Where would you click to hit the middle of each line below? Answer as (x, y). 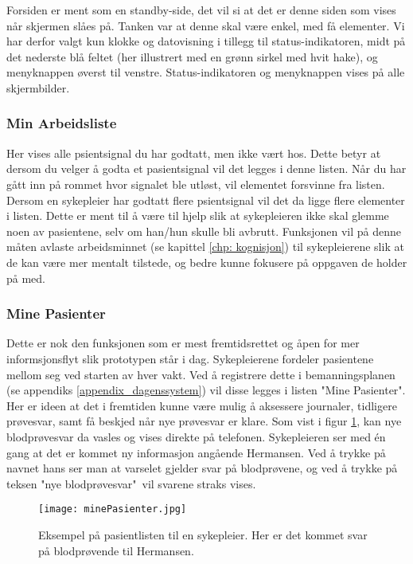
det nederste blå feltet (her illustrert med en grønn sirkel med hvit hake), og (192, 56)
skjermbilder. (38, 87)
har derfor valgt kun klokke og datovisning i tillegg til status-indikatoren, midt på (206, 41)
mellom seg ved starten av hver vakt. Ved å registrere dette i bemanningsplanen (201, 374)
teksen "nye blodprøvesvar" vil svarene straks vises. (131, 483)
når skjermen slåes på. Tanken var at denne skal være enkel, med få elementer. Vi (206, 25)
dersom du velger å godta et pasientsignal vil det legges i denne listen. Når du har (206, 168)
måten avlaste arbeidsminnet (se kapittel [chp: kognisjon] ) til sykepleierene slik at (205, 247)
